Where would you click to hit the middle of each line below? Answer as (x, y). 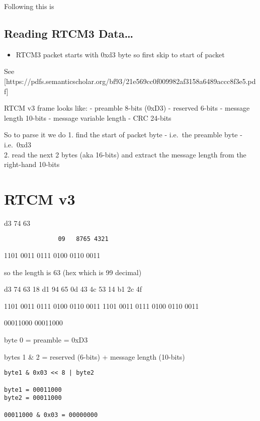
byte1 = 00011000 (33, 390)
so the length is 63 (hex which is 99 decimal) (73, 272)
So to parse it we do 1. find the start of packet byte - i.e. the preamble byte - (123, 135)
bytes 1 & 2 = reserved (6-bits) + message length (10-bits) (95, 356)
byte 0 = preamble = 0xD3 (46, 340)
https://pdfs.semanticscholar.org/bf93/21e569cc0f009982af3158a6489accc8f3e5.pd (131, 81)
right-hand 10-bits (32, 164)
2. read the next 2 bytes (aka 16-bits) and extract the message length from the (125, 154)
